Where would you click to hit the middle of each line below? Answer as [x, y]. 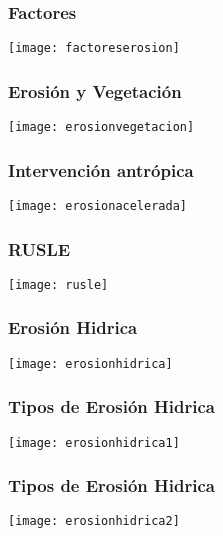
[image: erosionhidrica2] [94, 521]
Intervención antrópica [101, 169]
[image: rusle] [58, 284]
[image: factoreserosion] [94, 48]
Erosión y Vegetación [95, 90]
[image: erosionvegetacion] [101, 127]
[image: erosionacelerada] [97, 205]
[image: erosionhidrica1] [94, 442]
